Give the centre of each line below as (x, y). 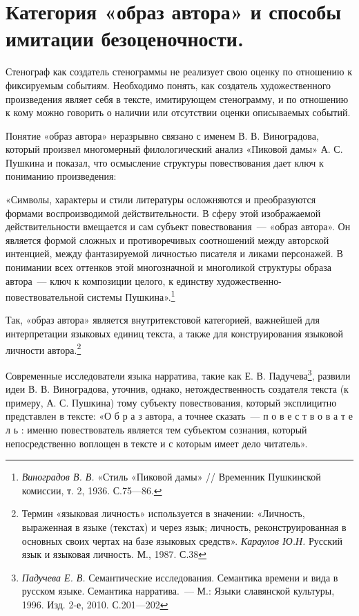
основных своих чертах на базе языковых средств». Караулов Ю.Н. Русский (182, 540)
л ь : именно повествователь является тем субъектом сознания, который (156, 429)
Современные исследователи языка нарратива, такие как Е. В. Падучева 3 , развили (178, 374)
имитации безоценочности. (125, 38)
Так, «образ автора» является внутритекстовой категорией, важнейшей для (163, 320)
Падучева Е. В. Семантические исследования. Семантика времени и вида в (180, 577)
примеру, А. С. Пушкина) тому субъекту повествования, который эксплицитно (171, 402)
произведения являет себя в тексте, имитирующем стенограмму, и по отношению (177, 99)
